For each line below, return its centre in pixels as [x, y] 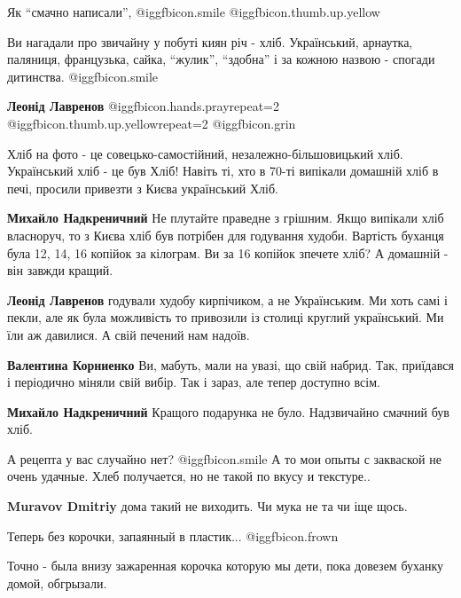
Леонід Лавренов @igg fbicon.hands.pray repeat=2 [144, 106]
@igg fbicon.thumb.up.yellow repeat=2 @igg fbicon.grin [152, 123]
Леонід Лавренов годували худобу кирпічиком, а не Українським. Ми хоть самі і [227, 299]
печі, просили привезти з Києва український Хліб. [143, 188]
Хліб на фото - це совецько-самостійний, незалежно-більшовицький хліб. [205, 153]
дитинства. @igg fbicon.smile [83, 76]
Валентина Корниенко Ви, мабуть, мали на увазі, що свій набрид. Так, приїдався [230, 364]
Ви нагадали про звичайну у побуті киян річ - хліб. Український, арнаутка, [210, 41]
